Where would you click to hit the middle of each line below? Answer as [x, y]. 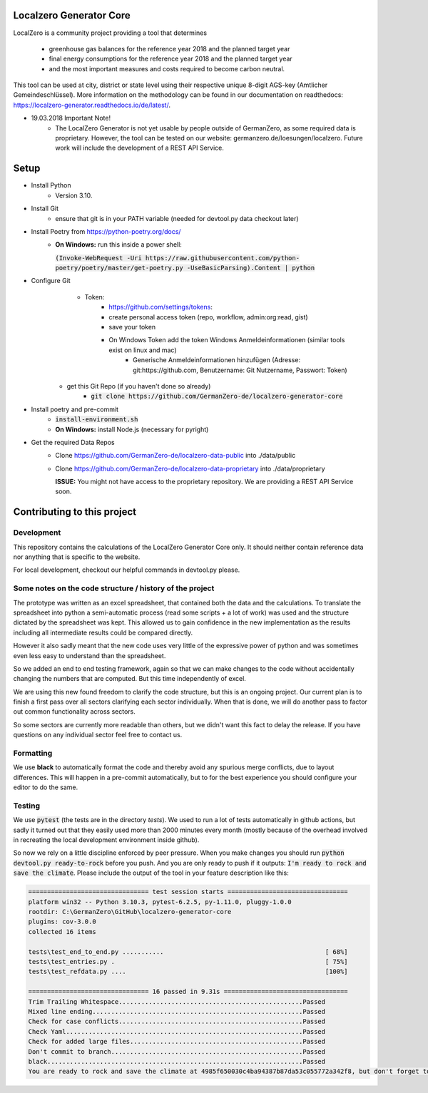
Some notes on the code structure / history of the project [114, 588]
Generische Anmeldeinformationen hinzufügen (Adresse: [217, 360]
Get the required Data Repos [73, 442]
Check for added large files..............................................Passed [177, 1042]
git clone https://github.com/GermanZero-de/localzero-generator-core [217, 396]
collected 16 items [62, 932]
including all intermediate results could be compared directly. [103, 632]
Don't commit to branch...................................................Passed [177, 1051]
